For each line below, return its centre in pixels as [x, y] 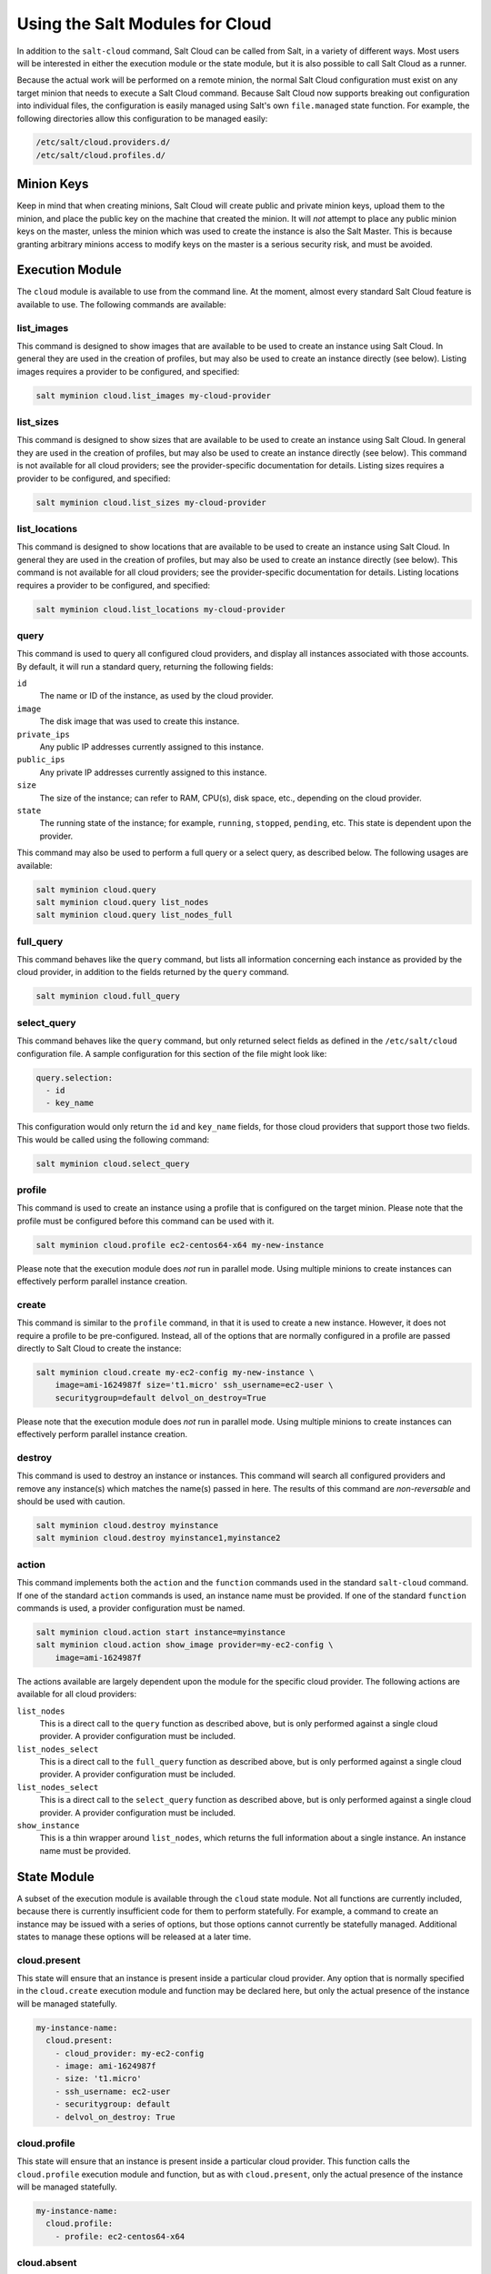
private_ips [43, 734]
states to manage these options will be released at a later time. [134, 1937]
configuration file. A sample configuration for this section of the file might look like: [172, 1053]
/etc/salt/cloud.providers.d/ [103, 142]
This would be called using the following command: [113, 1139]
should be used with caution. [71, 1502]
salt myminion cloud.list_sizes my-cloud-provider [151, 502]
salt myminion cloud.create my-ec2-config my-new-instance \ [175, 1373]
